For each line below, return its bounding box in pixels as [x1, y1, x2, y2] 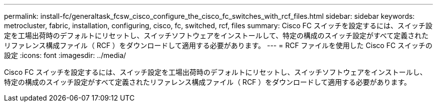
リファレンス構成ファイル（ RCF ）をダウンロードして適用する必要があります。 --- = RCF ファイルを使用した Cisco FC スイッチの [4, 41, 433, 50]
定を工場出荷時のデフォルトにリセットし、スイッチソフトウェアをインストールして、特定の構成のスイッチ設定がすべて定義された [4, 31, 429, 40]
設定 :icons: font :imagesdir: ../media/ [4, 51, 126, 59]
